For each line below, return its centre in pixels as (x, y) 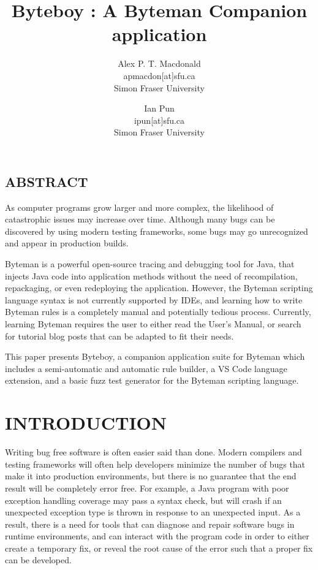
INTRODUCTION (86, 423)
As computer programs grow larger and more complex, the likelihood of (139, 207)
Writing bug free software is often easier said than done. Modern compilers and (153, 452)
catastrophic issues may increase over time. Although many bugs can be (140, 219)
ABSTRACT (47, 181)
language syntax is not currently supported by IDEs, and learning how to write (154, 299)
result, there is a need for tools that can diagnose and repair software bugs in (150, 524)
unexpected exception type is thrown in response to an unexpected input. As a (153, 512)
